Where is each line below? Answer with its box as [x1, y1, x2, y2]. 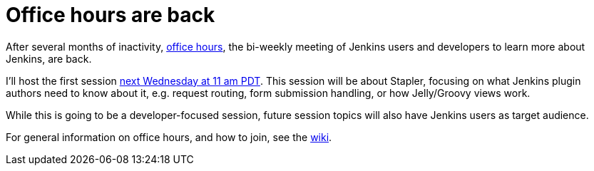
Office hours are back [6, 3, 215, 27]
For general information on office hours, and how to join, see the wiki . [6, 130, 332, 143]
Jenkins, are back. [6, 52, 92, 65]
